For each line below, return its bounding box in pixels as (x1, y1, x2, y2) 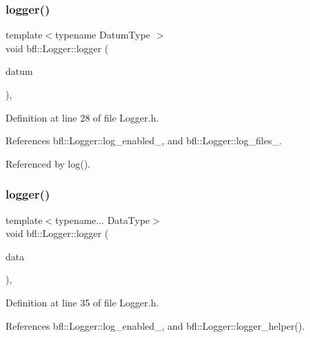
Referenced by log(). (5, 156, 91, 170)
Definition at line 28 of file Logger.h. (5, 110, 159, 124)
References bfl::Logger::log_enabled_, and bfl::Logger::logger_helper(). (5, 318, 305, 333)
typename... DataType (55, 212, 150, 227)
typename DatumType (55, 27, 151, 42)
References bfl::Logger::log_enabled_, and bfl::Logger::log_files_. (5, 133, 282, 148)
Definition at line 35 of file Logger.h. (5, 295, 159, 309)
